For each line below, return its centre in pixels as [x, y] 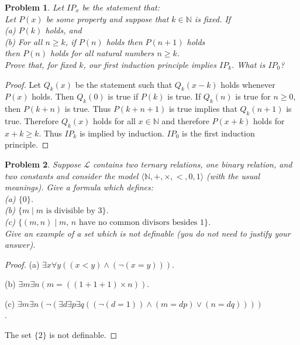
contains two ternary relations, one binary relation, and [192, 164]
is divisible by [70, 211]
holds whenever [248, 84]
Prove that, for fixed [41, 64]
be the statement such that [124, 84]
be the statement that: [121, 7]
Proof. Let [23, 84]
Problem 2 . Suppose [43, 164]
